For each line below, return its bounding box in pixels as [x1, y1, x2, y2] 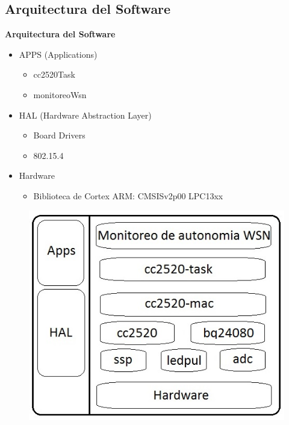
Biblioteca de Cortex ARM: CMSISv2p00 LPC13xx [33, 189, 223, 202]
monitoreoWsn [33, 88, 87, 101]
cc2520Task [33, 68, 75, 81]
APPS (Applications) [19, 48, 98, 60]
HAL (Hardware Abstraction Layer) [19, 108, 152, 121]
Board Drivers [33, 129, 85, 141]
